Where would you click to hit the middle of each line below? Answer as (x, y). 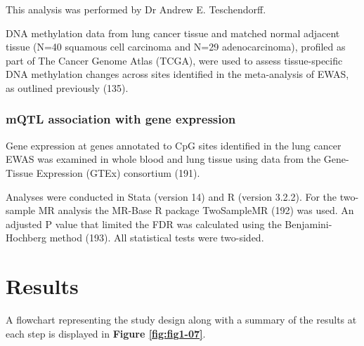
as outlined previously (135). (67, 87)
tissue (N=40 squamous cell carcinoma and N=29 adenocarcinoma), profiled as (176, 47)
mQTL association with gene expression (121, 119)
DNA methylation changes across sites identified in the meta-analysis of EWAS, (177, 74)
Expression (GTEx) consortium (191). (118, 172)
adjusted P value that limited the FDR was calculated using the (144, 224)
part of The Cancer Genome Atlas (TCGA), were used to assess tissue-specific (174, 60)
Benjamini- (308, 224)
